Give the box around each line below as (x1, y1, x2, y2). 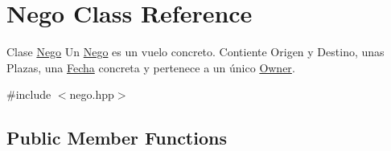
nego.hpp (69, 86, 114, 103)
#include (6, 86, 51, 103)
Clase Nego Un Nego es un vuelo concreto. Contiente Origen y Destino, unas (6, 43, 385, 60)
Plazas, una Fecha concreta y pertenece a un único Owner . (6, 59, 295, 75)
